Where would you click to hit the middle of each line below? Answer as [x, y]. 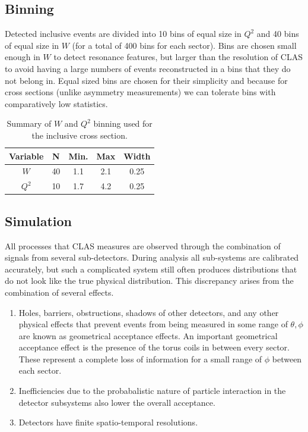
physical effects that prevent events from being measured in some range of [153, 324]
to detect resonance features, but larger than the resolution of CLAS [178, 57]
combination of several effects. [59, 292]
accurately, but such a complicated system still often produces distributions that [151, 269]
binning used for [123, 123]
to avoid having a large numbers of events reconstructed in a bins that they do [148, 68]
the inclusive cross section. [80, 135]
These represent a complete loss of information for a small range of [140, 359]
